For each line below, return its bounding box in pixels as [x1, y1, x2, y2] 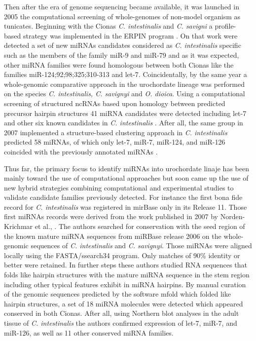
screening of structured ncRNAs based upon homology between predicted [4, 98, 225, 108]
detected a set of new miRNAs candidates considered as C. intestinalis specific [4, 40, 241, 50]
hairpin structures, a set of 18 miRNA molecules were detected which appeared [4, 298, 243, 308]
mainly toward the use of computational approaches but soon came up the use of [4, 173, 249, 183]
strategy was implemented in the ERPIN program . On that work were [23, 30, 238, 40]
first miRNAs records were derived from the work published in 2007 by [4, 211, 218, 222]
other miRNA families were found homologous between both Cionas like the [4, 59, 234, 70]
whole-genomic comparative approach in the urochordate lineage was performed [4, 78, 245, 89]
